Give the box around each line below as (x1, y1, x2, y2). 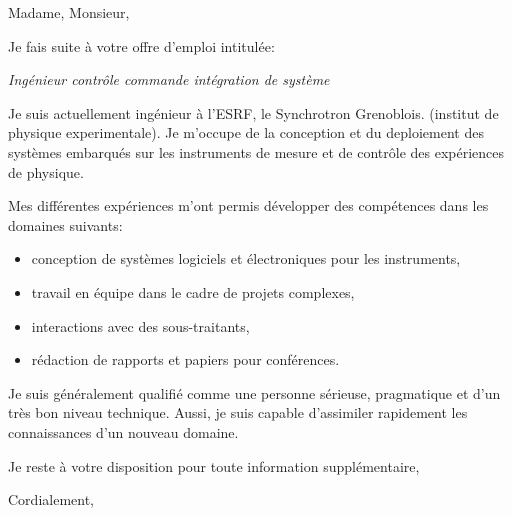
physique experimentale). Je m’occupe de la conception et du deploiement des (8, 122, 484, 143)
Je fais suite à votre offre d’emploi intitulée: (8, 35, 275, 56)
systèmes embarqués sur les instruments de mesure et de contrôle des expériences (8, 141, 505, 162)
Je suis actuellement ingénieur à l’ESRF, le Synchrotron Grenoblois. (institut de (8, 102, 499, 123)
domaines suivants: (8, 214, 123, 235)
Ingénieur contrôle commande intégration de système (8, 69, 330, 90)
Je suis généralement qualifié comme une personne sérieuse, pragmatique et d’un (8, 382, 501, 403)
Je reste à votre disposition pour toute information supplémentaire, (8, 455, 420, 476)
